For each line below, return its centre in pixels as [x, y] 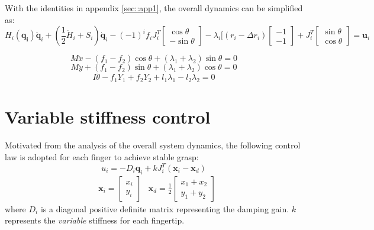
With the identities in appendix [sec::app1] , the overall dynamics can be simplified [154, 8]
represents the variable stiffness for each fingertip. [95, 220]
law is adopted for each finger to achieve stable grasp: [102, 156]
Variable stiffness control [108, 117]
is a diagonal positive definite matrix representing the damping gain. [165, 208]
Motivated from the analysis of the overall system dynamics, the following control [153, 145]
